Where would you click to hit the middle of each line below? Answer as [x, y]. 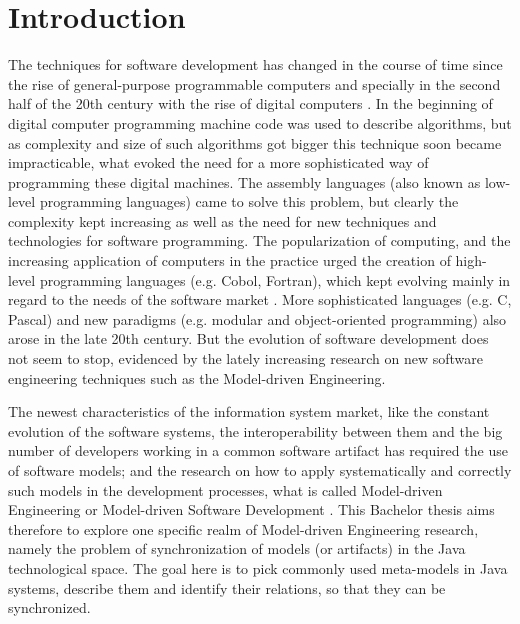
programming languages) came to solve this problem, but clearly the [249, 201]
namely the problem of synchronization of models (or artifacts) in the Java [237, 548]
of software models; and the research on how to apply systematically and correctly [260, 470]
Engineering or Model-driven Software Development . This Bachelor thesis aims [251, 509]
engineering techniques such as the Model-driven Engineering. [197, 377]
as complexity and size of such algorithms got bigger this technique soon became [255, 142]
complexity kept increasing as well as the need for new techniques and [222, 220]
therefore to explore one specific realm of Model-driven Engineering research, [243, 528]
